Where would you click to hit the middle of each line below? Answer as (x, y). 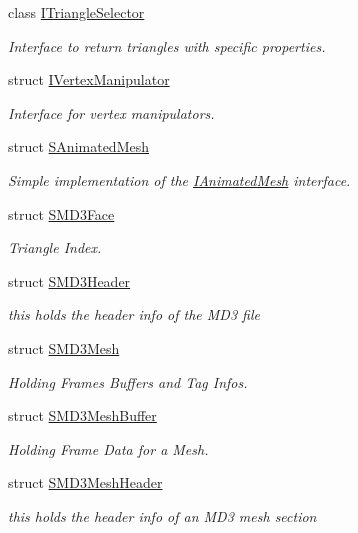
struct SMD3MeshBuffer (82, 415)
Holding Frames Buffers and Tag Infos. (128, 381)
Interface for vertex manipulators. (111, 112)
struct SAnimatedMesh (78, 146)
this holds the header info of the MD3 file (134, 314)
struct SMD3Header (69, 280)
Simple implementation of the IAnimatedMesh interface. (179, 179)
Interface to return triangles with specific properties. (167, 45)
